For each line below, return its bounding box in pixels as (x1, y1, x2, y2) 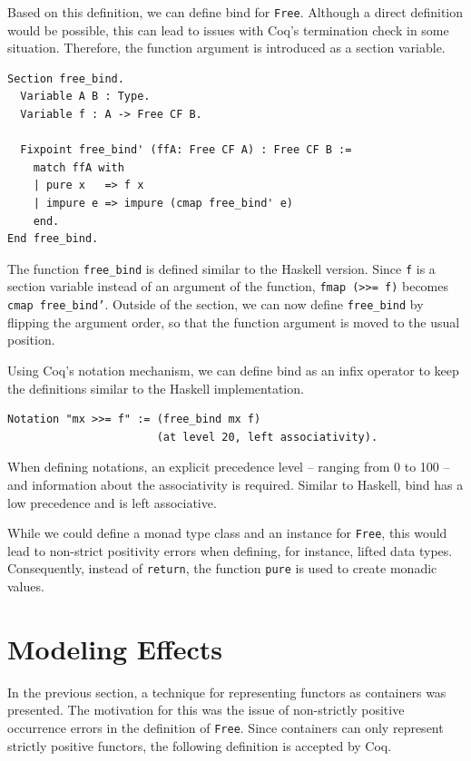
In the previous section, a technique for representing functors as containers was (7, 682, 446, 701)
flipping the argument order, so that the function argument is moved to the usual (7, 312, 460, 331)
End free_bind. (7, 232, 99, 246)
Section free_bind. (7, 72, 124, 85)
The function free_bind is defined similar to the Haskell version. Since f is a (7, 259, 436, 278)
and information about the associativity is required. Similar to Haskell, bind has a (7, 474, 464, 493)
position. (7, 330, 55, 349)
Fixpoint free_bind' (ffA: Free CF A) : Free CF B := (20, 143, 352, 157)
